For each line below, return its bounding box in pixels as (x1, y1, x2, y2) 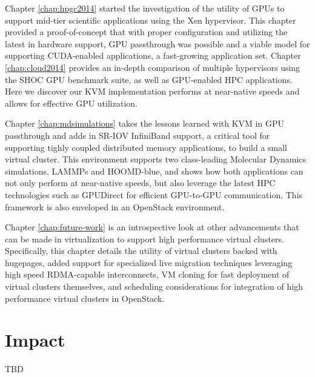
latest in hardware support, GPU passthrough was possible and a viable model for (5, 37, 310, 50)
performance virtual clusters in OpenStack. (5, 292, 165, 304)
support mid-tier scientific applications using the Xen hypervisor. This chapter (5, 13, 296, 26)
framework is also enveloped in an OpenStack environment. (5, 200, 225, 213)
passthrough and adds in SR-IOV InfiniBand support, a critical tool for (5, 128, 270, 141)
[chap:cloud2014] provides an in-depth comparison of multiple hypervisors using (5, 61, 300, 73)
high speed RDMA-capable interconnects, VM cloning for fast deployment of (5, 268, 290, 281)
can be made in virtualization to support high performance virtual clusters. (5, 232, 284, 245)
